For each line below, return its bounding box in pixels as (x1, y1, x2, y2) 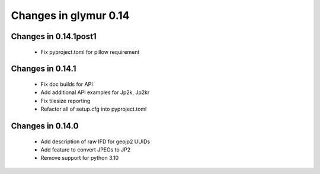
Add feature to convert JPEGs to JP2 (40, 146, 131, 153)
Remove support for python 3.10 (40, 154, 119, 162)
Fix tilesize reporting (40, 97, 91, 104)
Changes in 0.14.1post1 (11, 31, 97, 41)
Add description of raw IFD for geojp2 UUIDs (40, 138, 151, 145)
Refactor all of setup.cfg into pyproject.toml (40, 105, 147, 112)
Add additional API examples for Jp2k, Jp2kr (40, 89, 150, 96)
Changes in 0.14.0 (11, 121, 79, 131)
